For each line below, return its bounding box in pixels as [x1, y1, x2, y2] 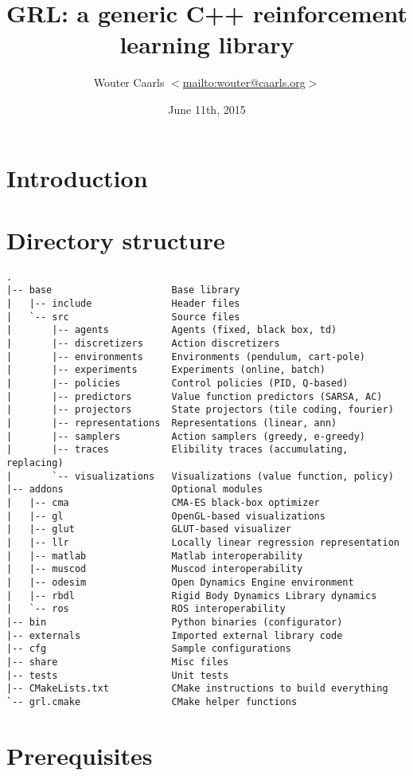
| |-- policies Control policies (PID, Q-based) [6, 378, 349, 390]
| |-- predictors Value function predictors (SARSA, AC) [6, 390, 383, 402]
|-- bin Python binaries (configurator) [6, 616, 343, 628]
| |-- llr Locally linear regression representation [6, 536, 399, 548]
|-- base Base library [6, 284, 240, 296]
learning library [119, 28, 294, 61]
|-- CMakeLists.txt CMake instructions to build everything [6, 683, 388, 695]
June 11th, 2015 [168, 100, 246, 117]
